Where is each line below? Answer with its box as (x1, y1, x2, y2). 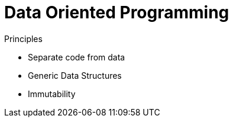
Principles (4, 33, 43, 44)
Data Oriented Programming (4, 2, 229, 23)
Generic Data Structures (28, 70, 122, 81)
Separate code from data (28, 52, 125, 62)
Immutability (28, 88, 76, 99)
